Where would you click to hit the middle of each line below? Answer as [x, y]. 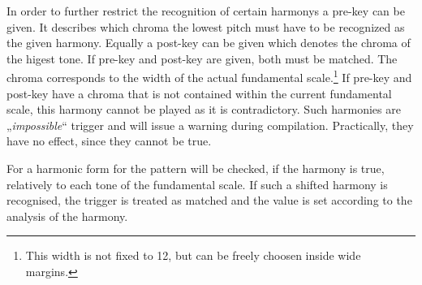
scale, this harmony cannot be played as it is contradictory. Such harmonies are [204, 109]
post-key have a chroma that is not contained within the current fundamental [199, 93]
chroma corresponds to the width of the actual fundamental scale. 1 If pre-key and [209, 76]
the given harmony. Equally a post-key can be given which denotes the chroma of [209, 43]
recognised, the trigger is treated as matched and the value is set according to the [209, 200]
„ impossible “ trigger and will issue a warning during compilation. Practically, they [210, 125]
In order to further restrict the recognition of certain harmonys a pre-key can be [206, 11]
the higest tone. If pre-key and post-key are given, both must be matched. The [202, 58]
